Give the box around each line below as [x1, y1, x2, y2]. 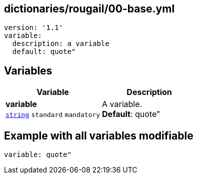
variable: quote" [4, 150, 71, 159]
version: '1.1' [4, 23, 63, 32]
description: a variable [12, 39, 109, 48]
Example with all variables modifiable [4, 129, 193, 142]
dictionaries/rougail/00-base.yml [4, 2, 175, 15]
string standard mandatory [5, 111, 100, 119]
